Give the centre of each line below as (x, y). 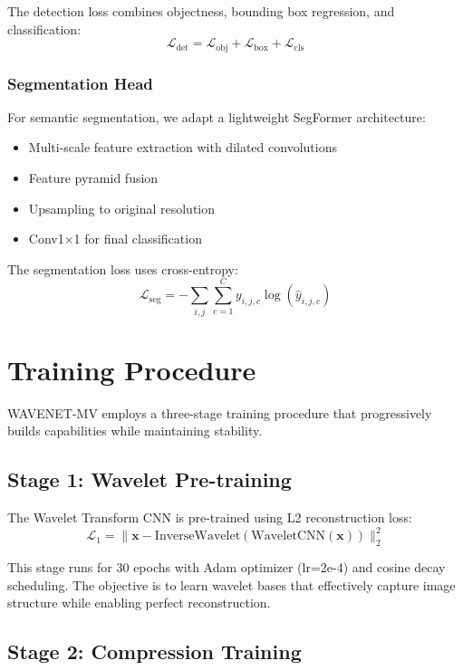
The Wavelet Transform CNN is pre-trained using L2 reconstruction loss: (210, 517)
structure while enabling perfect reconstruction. (139, 603)
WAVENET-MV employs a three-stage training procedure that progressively (220, 412)
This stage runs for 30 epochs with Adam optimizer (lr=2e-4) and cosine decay (227, 566)
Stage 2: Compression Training (154, 651)
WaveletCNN (288, 536)
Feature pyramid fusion (93, 178)
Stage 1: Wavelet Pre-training (150, 479)
